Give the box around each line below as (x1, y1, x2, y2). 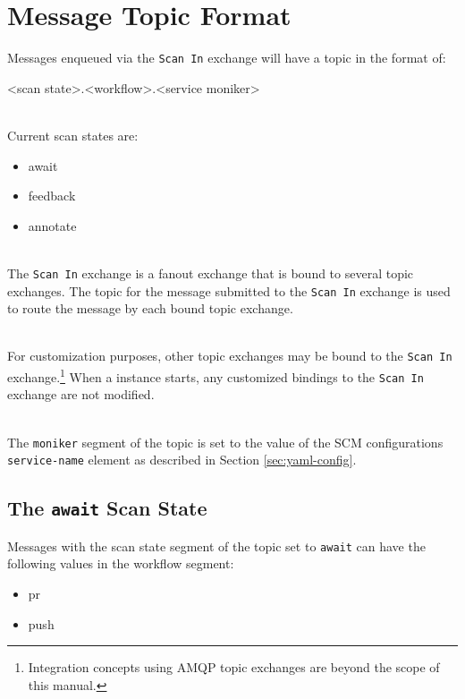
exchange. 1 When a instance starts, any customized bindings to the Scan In (7, 365, 424, 386)
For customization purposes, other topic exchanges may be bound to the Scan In (7, 346, 452, 365)
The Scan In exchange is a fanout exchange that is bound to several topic (7, 263, 414, 282)
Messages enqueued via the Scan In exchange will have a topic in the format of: (7, 48, 446, 67)
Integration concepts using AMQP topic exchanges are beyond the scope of (28, 658, 440, 677)
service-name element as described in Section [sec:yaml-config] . (7, 450, 357, 469)
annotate (28, 216, 77, 234)
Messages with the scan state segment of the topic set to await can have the (7, 536, 426, 555)
